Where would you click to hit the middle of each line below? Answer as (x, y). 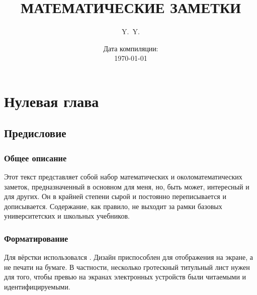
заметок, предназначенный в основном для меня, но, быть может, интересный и (127, 186)
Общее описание (35, 158)
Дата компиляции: (131, 48)
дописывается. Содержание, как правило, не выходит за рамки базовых (113, 206)
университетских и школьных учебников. (67, 216)
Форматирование (36, 238)
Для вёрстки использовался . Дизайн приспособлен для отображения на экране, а (128, 257)
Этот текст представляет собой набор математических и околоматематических (123, 177)
